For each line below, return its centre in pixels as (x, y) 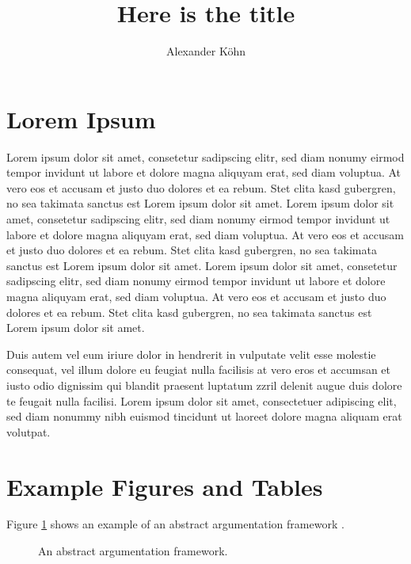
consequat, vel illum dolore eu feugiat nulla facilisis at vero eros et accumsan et (199, 370)
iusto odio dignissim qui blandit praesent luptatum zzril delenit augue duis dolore (204, 385)
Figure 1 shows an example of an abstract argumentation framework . (175, 524)
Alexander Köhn (205, 51)
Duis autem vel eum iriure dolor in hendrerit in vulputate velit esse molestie (191, 354)
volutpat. (29, 431)
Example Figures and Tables (165, 486)
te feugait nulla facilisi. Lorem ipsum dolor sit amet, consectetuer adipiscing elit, (202, 400)
